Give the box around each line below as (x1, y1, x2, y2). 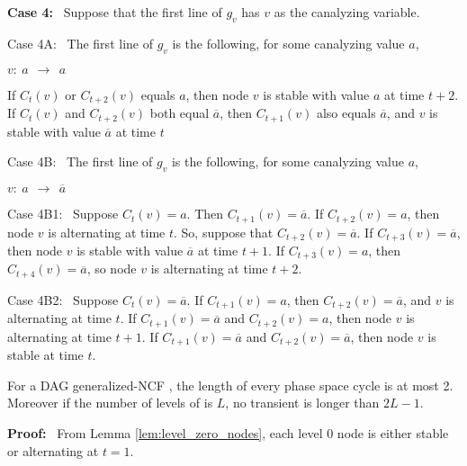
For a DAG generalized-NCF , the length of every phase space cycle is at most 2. (7, 375, 454, 394)
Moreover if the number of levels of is (7, 393, 213, 412)
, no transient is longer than (225, 393, 380, 412)
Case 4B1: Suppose (7, 204, 119, 223)
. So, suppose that (174, 222, 274, 241)
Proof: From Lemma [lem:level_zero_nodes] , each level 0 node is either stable (7, 424, 449, 443)
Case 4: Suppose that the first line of (7, 3, 222, 21)
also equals (316, 103, 376, 122)
